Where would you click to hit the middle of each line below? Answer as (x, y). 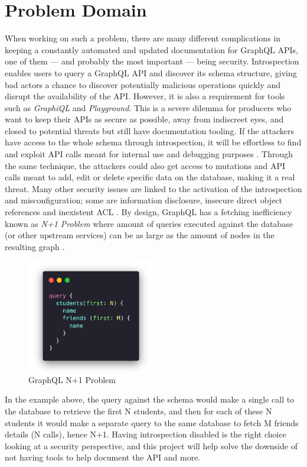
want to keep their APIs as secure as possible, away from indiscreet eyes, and (144, 119)
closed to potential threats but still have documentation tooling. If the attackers (149, 130)
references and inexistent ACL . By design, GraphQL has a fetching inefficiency (148, 212)
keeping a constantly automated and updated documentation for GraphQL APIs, (151, 49)
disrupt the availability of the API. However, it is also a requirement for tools (145, 96)
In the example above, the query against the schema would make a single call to (150, 399)
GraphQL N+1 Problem (72, 379)
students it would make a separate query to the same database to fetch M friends (152, 422)
